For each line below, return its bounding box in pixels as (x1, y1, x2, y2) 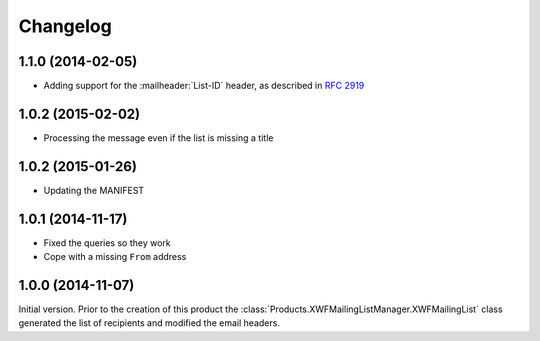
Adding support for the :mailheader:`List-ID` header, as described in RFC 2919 (43, 80, 365, 92)
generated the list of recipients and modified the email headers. (18, 317, 280, 329)
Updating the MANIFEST (43, 184, 145, 196)
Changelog (18, 15, 112, 37)
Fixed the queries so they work (43, 236, 171, 249)
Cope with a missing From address (43, 251, 187, 263)
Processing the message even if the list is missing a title (43, 131, 274, 144)
